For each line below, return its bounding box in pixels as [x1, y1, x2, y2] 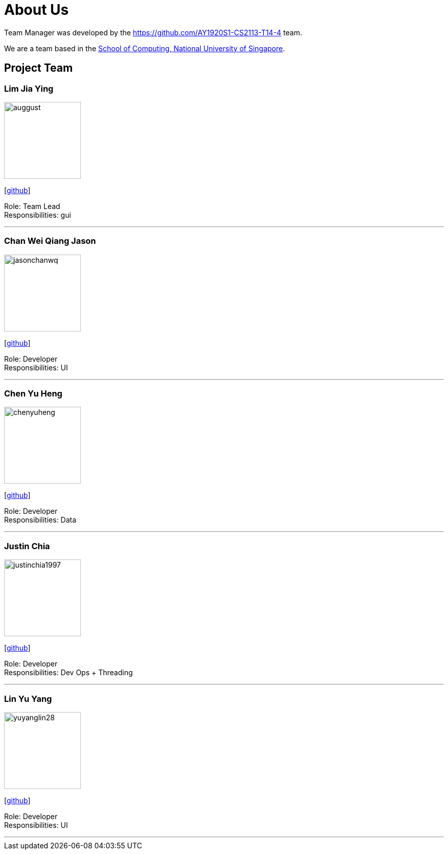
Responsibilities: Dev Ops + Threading [4, 668, 133, 677]
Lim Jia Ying [4, 83, 54, 94]
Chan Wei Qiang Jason [4, 236, 96, 246]
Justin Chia [4, 540, 50, 551]
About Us [4, 1, 69, 18]
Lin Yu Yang [4, 693, 52, 704]
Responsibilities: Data [4, 515, 77, 525]
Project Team [4, 61, 73, 75]
